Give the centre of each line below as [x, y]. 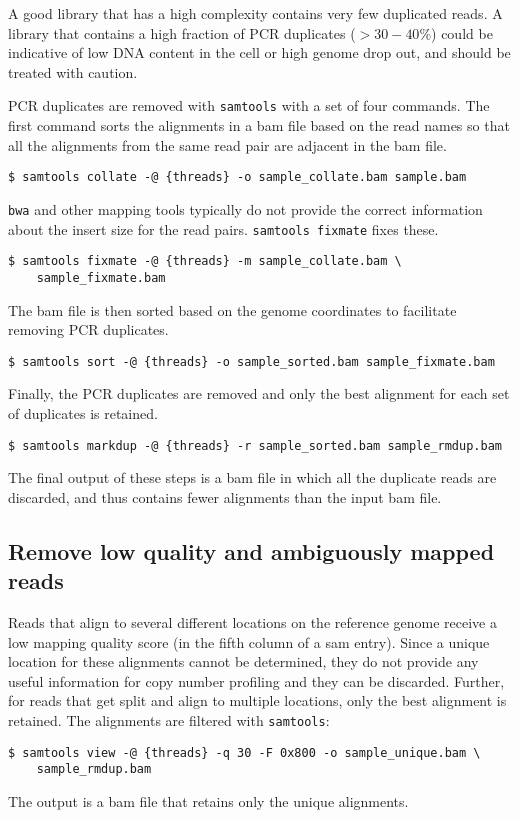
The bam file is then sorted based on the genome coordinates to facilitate [232, 309]
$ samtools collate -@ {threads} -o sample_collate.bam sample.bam [237, 177]
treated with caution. [73, 71]
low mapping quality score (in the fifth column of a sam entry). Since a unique [249, 641]
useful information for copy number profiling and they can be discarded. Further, [256, 680]
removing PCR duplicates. [88, 329]
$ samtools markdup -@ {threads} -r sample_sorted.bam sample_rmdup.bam [255, 445]
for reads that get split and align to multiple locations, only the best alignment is [257, 700]
